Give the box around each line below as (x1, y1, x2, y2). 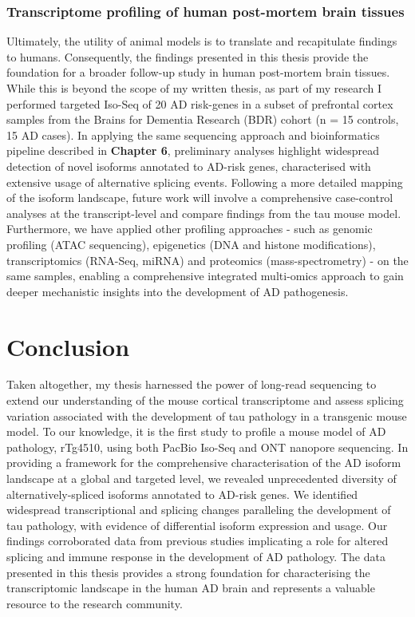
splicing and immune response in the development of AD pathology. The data (6, 548, 385, 564)
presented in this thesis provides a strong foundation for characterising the (6, 564, 370, 580)
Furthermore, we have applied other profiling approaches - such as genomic (6, 220, 373, 237)
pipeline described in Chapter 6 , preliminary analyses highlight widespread (6, 142, 380, 159)
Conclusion (6, 330, 130, 362)
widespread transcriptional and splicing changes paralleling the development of (6, 501, 391, 518)
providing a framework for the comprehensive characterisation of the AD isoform (6, 454, 401, 471)
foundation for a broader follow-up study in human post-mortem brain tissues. (6, 64, 390, 81)
